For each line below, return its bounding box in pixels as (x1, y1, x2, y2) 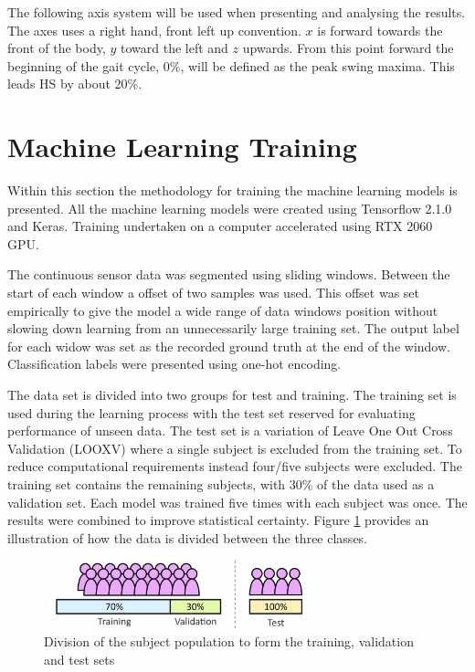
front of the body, (7, 38, 106, 58)
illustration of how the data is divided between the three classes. (7, 528, 368, 547)
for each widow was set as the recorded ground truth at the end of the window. (7, 336, 450, 355)
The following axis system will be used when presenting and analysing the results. (7, 3, 466, 21)
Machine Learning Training (7, 128, 357, 165)
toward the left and (121, 38, 228, 58)
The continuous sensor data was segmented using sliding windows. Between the (7, 265, 450, 284)
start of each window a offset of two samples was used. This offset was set (7, 283, 420, 302)
